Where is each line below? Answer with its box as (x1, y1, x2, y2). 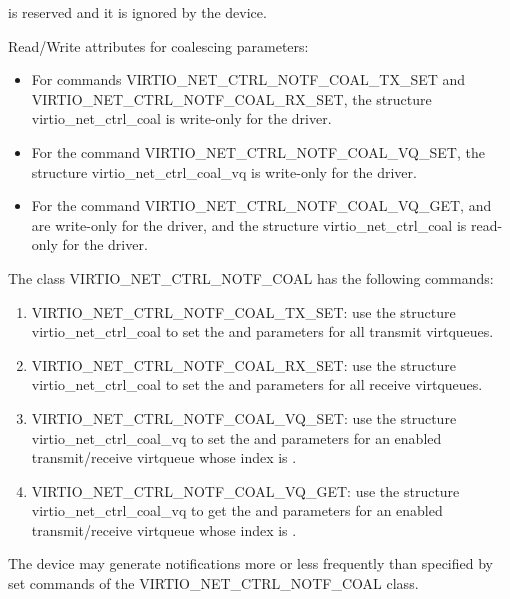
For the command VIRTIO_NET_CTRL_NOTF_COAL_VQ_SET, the (31, 141, 485, 162)
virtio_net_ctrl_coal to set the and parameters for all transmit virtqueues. (31, 321, 494, 342)
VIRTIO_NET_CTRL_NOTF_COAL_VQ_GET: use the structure (31, 480, 460, 501)
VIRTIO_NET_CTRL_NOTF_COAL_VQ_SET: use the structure (31, 407, 457, 428)
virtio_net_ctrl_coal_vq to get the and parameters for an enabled (31, 500, 443, 521)
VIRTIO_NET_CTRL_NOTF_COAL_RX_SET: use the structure (31, 354, 456, 375)
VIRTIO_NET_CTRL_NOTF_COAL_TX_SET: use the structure (31, 301, 456, 322)
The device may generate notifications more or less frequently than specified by (8, 553, 493, 574)
